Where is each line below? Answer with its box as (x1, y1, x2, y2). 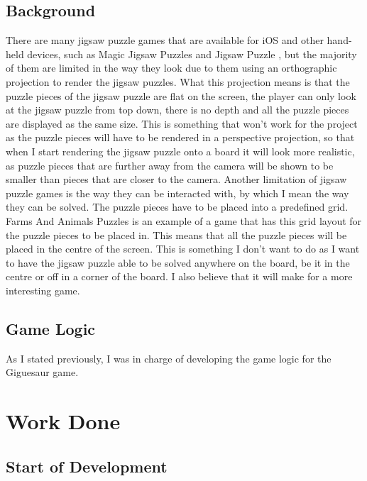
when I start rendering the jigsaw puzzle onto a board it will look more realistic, (6, 143, 355, 158)
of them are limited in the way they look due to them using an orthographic (6, 60, 337, 75)
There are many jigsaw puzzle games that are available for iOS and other (6, 33, 324, 48)
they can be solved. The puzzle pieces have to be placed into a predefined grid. (6, 199, 349, 214)
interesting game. (6, 282, 80, 297)
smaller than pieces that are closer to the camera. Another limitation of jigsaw (6, 172, 347, 187)
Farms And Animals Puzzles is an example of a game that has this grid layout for (6, 213, 362, 228)
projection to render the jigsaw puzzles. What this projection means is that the (6, 74, 350, 89)
